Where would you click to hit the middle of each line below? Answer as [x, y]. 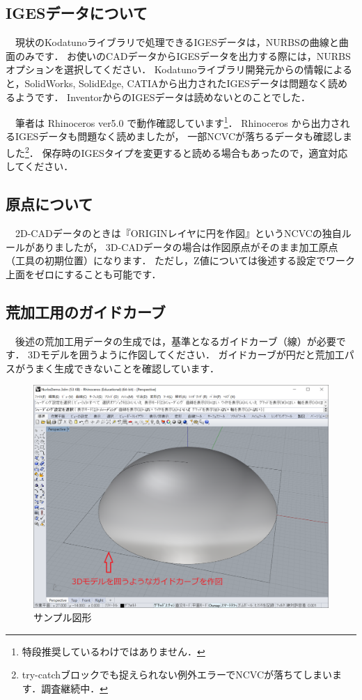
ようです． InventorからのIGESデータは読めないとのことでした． [163, 97]
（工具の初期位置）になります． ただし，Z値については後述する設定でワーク [180, 260]
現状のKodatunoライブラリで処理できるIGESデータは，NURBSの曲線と [177, 42]
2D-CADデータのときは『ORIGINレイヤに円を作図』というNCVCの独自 [178, 233]
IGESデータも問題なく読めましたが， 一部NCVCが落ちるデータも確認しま [184, 136]
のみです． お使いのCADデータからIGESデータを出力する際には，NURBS [183, 55]
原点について [49, 204]
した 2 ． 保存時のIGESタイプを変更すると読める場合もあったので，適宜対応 [177, 152]
